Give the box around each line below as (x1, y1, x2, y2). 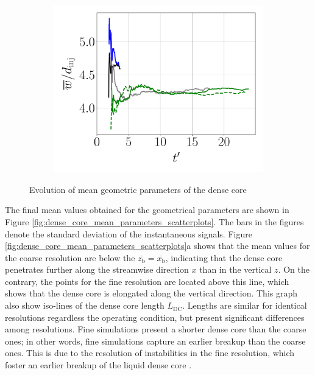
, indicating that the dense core (165, 251, 283, 264)
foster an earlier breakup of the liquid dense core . (5, 359, 192, 371)
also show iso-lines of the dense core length (5, 299, 165, 312)
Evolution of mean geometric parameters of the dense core (29, 183, 247, 195)
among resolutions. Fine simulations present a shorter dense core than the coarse (5, 323, 306, 335)
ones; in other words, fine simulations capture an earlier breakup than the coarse (5, 334, 306, 347)
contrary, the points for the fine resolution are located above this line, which (5, 275, 289, 287)
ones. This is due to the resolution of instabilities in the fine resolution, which (5, 346, 295, 359)
